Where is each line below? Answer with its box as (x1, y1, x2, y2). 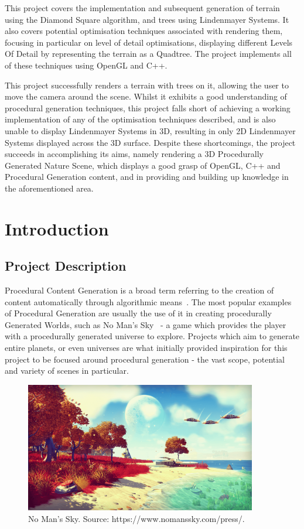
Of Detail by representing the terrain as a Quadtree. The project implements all (5, 47, 292, 60)
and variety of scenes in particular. (5, 364, 129, 377)
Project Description (5, 257, 127, 275)
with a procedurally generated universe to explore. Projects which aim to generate (5, 330, 300, 342)
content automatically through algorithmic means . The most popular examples (5, 295, 292, 308)
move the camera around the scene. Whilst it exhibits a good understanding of (5, 90, 287, 103)
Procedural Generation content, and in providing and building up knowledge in (5, 170, 289, 183)
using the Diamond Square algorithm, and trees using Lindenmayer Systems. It (5, 13, 289, 25)
